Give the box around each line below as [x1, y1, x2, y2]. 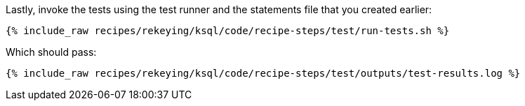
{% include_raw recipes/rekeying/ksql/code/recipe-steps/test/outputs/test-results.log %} [6, 68, 521, 79]
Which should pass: [6, 46, 97, 58]
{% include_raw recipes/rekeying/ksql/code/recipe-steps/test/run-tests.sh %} [6, 25, 450, 36]
